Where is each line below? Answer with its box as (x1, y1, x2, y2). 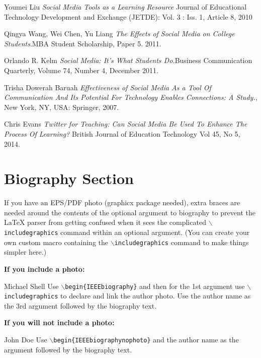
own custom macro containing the (4, 236, 108, 247)
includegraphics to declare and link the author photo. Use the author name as (4, 290, 251, 301)
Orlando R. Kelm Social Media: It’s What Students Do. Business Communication (4, 55, 252, 66)
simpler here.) (4, 247, 47, 257)
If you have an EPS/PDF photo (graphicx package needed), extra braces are (4, 197, 240, 208)
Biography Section (4, 168, 134, 189)
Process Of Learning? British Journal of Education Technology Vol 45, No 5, (4, 128, 240, 139)
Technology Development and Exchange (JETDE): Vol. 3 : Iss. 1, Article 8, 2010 (4, 11, 252, 22)
